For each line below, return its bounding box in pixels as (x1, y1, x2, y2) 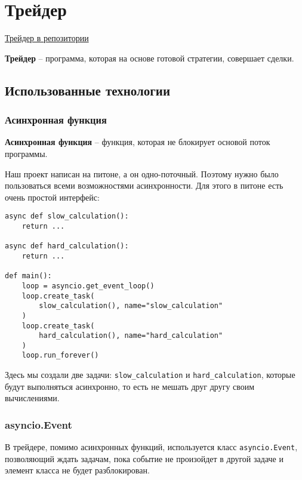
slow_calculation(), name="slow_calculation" (39, 301, 223, 310)
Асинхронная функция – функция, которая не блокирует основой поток (5, 136, 270, 148)
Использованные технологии (5, 81, 171, 99)
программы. (5, 147, 48, 159)
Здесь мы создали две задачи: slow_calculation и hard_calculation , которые (5, 368, 295, 381)
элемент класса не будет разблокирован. (5, 464, 150, 476)
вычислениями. (5, 392, 60, 404)
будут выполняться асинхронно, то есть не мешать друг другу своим (5, 380, 255, 392)
